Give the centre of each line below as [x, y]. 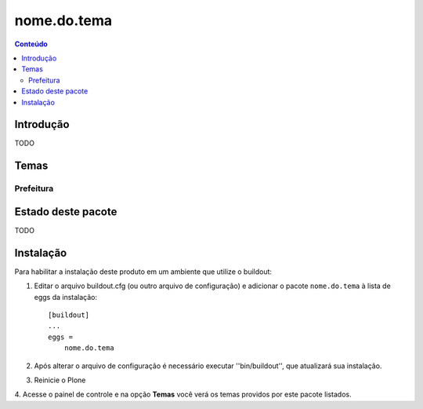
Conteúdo [31, 44]
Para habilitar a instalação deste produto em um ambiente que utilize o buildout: [143, 272]
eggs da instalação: [66, 297]
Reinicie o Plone [60, 380]
